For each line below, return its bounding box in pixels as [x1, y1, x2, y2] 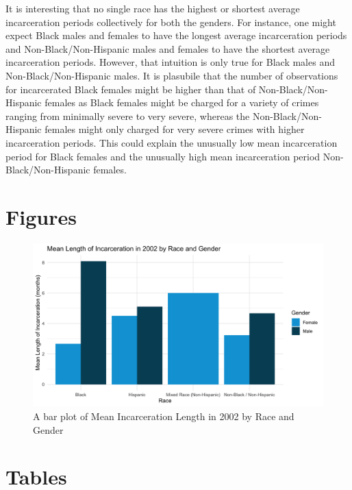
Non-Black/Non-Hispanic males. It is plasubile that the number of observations [5, 68, 338, 82]
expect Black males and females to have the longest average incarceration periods [5, 28, 347, 42]
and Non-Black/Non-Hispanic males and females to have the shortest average [5, 41, 330, 56]
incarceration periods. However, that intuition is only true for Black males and [5, 55, 335, 69]
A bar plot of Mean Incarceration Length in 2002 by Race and [33, 408, 294, 423]
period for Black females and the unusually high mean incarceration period [5, 149, 320, 163]
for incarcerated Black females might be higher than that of [5, 82, 256, 96]
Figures [5, 202, 77, 230]
